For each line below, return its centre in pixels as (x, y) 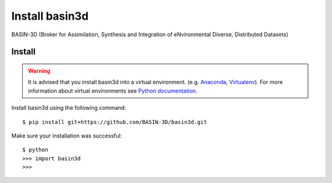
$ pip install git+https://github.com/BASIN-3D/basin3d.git (115, 122)
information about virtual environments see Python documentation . (113, 91)
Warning (39, 71)
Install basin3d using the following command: (69, 108)
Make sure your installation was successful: (67, 136)
